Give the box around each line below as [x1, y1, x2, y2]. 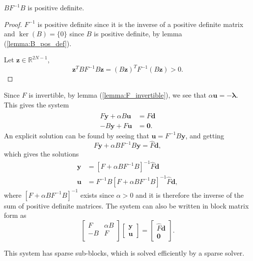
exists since [80, 189, 114, 200]
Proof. [4, 19, 22, 29]
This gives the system [4, 99, 69, 109]
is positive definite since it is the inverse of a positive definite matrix [37, 19, 244, 29]
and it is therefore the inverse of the [136, 189, 244, 200]
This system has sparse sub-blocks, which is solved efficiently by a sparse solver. [4, 247, 245, 258]
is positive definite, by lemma [94, 28, 182, 39]
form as [4, 210, 27, 220]
